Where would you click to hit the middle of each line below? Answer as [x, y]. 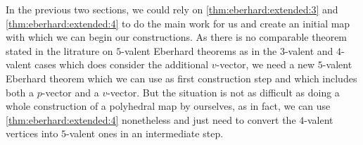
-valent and [309, 50]
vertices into [32, 133]
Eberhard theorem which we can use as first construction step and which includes [181, 78]
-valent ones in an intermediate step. [145, 133]
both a [20, 92]
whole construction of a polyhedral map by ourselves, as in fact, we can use [168, 106]
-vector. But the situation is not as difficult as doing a [223, 92]
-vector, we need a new [266, 64]
